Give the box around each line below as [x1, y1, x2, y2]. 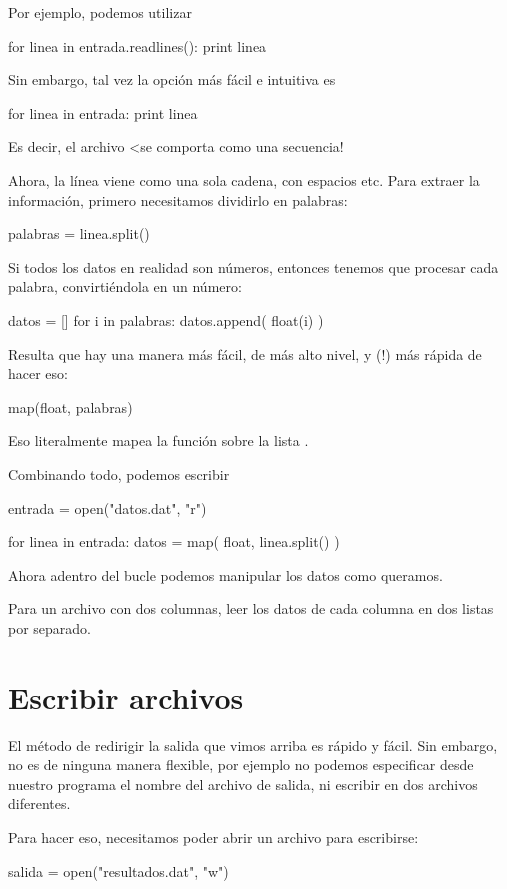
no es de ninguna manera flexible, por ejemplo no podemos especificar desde [8, 754, 474, 775]
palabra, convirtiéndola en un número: [8, 276, 242, 297]
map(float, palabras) [8, 396, 133, 417]
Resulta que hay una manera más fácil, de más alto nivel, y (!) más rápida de [8, 343, 482, 364]
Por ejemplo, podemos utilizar [8, 2, 192, 22]
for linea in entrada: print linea [8, 102, 198, 123]
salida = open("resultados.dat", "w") [8, 860, 229, 881]
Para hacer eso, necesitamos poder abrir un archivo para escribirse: [8, 826, 419, 847]
